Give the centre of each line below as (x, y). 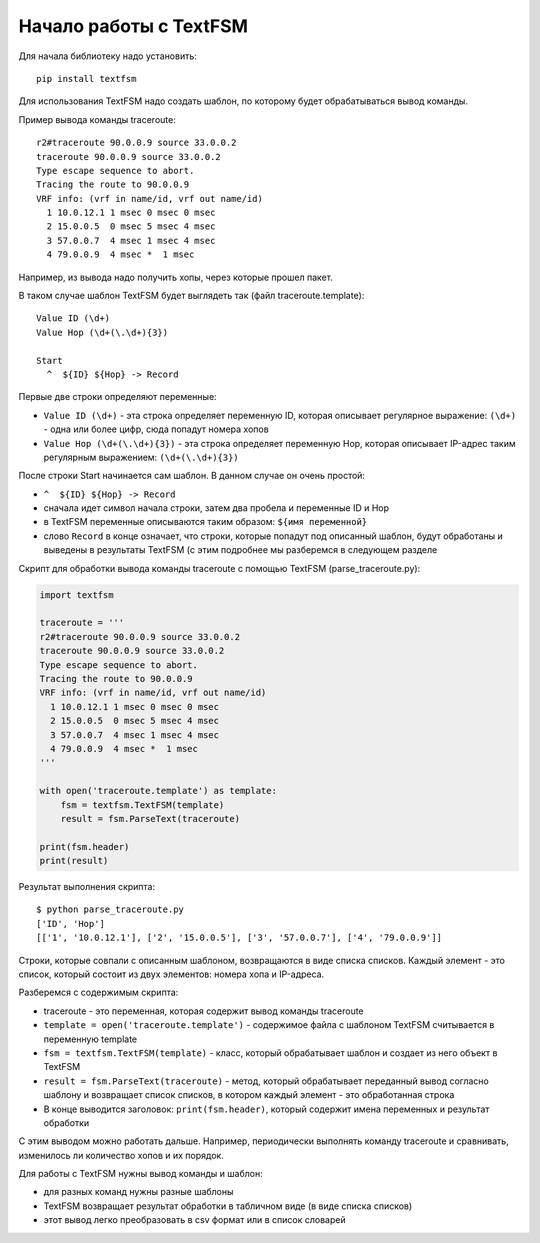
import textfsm (76, 594)
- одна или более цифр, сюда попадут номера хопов (156, 429)
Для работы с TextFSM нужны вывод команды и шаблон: (141, 1174)
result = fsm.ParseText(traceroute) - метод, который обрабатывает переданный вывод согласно (266, 1081)
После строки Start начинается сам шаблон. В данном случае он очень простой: (191, 476)
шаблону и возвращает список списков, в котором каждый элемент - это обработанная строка (249, 1095)
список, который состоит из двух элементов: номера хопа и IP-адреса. (171, 974)
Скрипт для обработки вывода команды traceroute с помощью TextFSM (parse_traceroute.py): (219, 568)
